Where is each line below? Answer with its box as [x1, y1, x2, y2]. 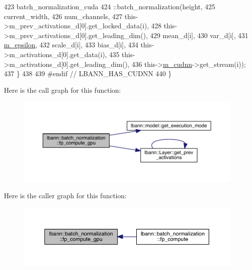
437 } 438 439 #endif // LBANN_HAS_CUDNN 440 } [4, 68, 172, 79]
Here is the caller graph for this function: [4, 190, 127, 201]
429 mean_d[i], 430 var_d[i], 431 [150, 30, 249, 40]
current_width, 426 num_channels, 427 [4, 11, 123, 21]
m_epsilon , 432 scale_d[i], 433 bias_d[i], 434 [4, 40, 139, 50]
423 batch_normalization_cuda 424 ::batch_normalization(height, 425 [4, 1, 215, 11]
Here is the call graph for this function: [4, 84, 121, 95]
